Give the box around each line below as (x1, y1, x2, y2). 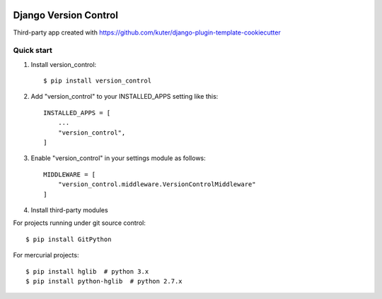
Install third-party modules (30, 205, 109, 214)
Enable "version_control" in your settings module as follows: (30, 154, 207, 162)
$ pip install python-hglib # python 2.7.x (25, 277, 183, 285)
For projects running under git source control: (13, 219, 146, 227)
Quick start (13, 46, 53, 56)
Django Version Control (13, 9, 118, 21)
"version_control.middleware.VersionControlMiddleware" (57, 181, 256, 188)
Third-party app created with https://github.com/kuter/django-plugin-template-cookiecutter (13, 28, 281, 37)
